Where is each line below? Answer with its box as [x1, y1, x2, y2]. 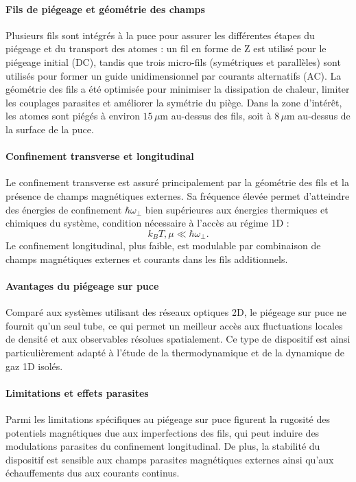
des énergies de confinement [5, 202, 122, 216]
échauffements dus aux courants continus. [5, 466, 180, 480]
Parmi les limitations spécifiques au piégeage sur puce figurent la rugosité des [5, 411, 330, 426]
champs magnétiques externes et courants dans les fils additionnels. [5, 251, 288, 266]
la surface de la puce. [5, 122, 94, 136]
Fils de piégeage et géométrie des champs [5, 1, 205, 16]
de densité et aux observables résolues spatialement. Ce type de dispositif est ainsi [5, 332, 351, 346]
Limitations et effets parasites [5, 385, 149, 400]
